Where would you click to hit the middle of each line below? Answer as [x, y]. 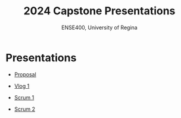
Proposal [25, 74]
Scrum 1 [24, 97]
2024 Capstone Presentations [99, 11]
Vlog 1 [22, 86]
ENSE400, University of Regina [99, 27]
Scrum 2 [25, 109]
